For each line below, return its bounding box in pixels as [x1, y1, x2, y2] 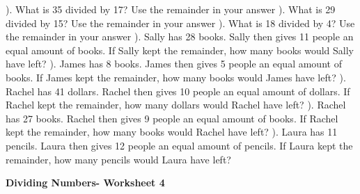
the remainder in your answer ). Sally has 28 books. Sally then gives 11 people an [6, 29, 354, 44]
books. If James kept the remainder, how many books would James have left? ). [6, 70, 346, 84]
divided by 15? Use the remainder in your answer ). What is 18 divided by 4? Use [6, 15, 355, 30]
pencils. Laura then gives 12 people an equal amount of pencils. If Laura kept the [6, 138, 353, 152]
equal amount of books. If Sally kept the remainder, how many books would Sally [6, 42, 354, 57]
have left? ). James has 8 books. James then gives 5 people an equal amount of [6, 56, 342, 71]
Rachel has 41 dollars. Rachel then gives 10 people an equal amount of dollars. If [6, 83, 350, 98]
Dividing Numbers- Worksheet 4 [6, 175, 165, 190]
